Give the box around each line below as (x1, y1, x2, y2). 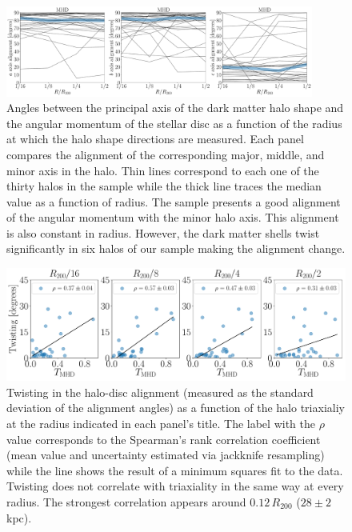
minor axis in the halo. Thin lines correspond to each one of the (6, 162, 319, 178)
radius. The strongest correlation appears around (6, 494, 246, 510)
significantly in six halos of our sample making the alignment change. (6, 240, 346, 257)
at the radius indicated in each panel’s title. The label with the (6, 415, 315, 432)
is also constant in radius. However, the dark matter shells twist (6, 224, 320, 241)
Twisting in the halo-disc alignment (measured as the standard (6, 383, 314, 400)
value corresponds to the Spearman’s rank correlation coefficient (6, 430, 321, 447)
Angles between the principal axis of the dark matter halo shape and (6, 99, 344, 116)
